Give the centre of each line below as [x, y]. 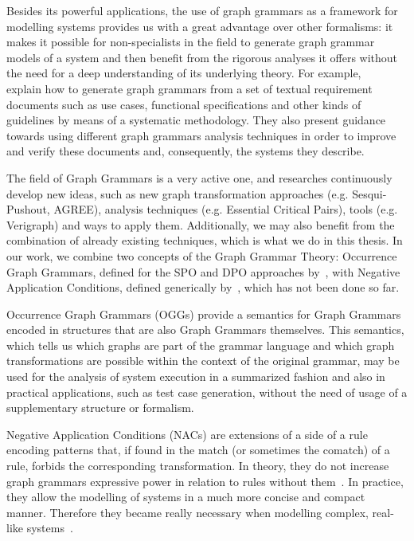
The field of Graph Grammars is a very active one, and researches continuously [199, 177]
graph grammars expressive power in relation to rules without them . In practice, [205, 481]
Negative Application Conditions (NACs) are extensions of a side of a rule [187, 434]
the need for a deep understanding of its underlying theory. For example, [184, 73]
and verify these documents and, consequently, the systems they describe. [186, 151]
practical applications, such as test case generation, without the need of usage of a [207, 392]
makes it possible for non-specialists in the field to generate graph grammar [191, 42]
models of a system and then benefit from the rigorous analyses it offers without [202, 57]
